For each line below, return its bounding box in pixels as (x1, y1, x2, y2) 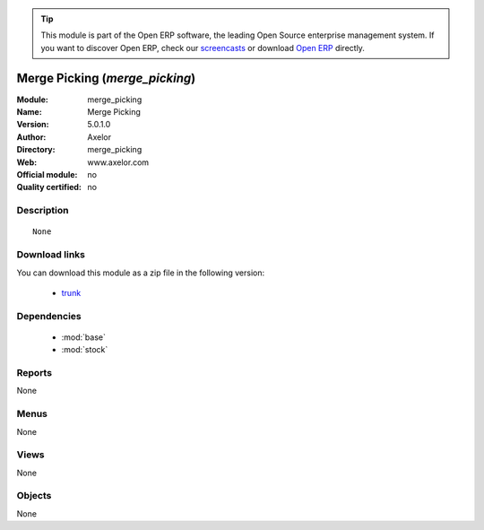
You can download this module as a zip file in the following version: (16, 267, 265, 278)
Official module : (16, 169, 78, 180)
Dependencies (16, 309, 82, 322)
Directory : (16, 144, 56, 155)
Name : (16, 107, 42, 117)
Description (16, 204, 69, 217)
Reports (16, 367, 53, 379)
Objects (16, 490, 52, 502)
